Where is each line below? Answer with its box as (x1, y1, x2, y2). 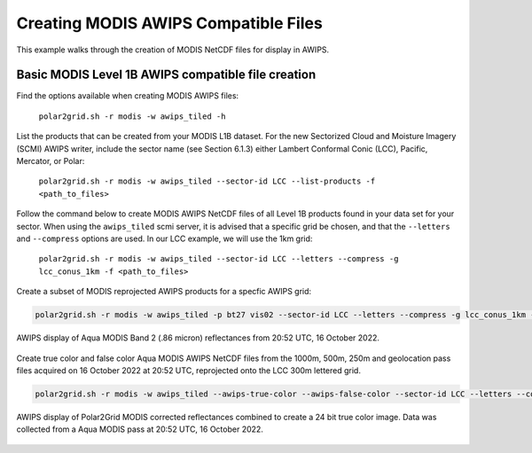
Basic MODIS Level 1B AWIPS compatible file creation (16, 67, 317, 82)
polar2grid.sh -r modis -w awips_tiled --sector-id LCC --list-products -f (38, 176, 376, 186)
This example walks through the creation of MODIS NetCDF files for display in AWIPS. (16, 44, 330, 55)
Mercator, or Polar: (16, 156, 85, 167)
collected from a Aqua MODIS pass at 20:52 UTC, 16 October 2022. (16, 424, 263, 434)
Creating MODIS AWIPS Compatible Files (16, 13, 323, 33)
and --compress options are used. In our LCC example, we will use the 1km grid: (16, 233, 313, 244)
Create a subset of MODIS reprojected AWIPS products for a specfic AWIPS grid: (16, 286, 312, 297)
